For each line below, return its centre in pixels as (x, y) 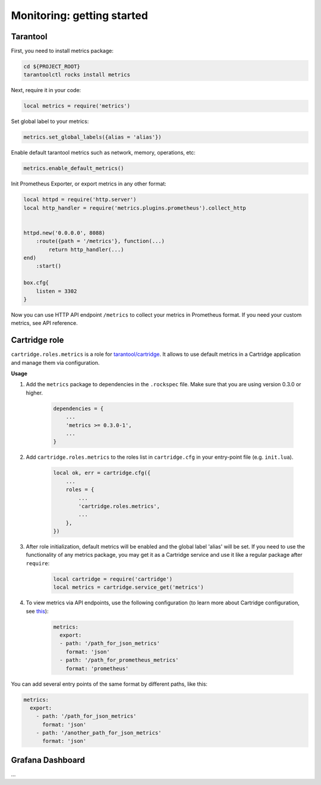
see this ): (37, 611)
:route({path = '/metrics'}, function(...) (100, 241)
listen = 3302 (56, 291)
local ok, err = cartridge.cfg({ (102, 473)
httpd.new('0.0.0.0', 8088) (64, 233)
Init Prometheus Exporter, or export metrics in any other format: (89, 184)
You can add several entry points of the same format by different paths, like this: (109, 684)
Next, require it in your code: (46, 90)
